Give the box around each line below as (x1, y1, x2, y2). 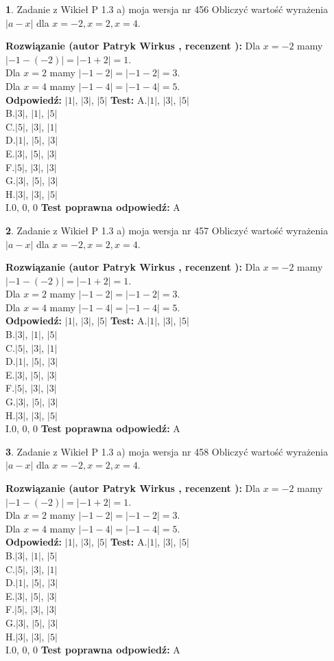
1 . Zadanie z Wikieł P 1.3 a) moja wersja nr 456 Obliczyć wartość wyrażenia (5, 2, 329, 16)
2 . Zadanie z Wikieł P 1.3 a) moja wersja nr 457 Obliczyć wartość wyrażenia (5, 223, 329, 237)
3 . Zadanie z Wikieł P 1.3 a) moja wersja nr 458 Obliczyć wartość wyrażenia (5, 444, 329, 458)
